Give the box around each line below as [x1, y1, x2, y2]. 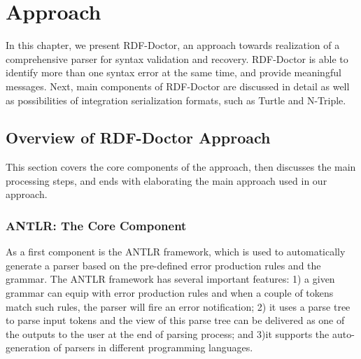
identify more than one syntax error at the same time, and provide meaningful [6, 65, 341, 80]
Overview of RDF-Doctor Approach [6, 127, 271, 148]
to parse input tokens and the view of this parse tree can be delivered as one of [6, 313, 345, 328]
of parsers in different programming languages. [53, 340, 253, 355]
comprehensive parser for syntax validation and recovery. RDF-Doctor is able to [6, 51, 348, 66]
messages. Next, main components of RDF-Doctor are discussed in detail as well [6, 78, 350, 93]
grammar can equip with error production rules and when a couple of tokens [6, 286, 334, 300]
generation [6, 340, 50, 355]
